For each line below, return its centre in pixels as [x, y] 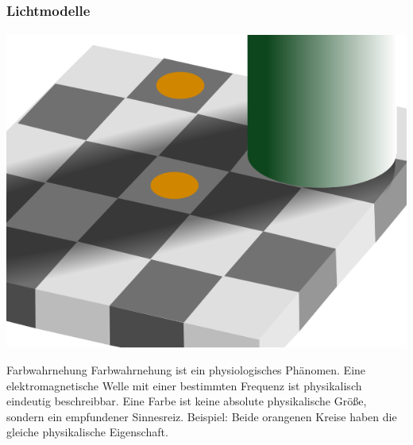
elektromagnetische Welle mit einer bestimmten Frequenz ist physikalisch [184, 385]
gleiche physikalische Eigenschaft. [87, 432]
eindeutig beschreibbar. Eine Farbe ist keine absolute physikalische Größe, [187, 401]
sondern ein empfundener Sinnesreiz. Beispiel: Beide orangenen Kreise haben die [202, 416]
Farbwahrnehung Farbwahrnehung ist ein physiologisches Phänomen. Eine [186, 370]
